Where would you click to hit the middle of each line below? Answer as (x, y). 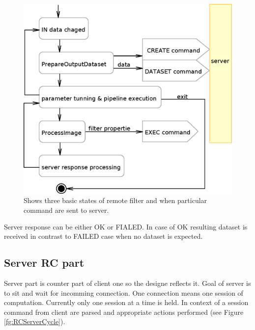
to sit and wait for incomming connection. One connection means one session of (124, 292)
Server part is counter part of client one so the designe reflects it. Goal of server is (127, 283)
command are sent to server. (66, 210)
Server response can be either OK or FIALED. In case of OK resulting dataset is (126, 226)
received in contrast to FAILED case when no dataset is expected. (103, 236)
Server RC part (44, 263)
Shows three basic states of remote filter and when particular (115, 200)
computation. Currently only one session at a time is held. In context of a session (126, 302)
